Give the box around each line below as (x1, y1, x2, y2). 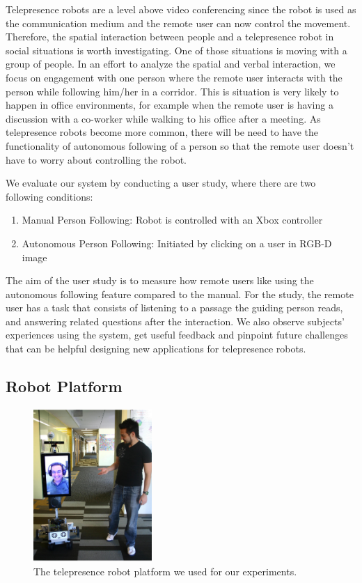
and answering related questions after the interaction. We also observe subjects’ (6, 313, 345, 328)
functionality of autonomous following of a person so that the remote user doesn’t (6, 138, 354, 153)
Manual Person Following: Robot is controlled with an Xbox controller (22, 212, 323, 227)
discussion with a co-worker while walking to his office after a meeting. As (6, 111, 321, 125)
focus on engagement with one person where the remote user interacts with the (6, 70, 343, 84)
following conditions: (6, 189, 93, 203)
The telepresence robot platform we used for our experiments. (33, 564, 297, 578)
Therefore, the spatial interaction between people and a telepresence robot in (6, 29, 334, 44)
